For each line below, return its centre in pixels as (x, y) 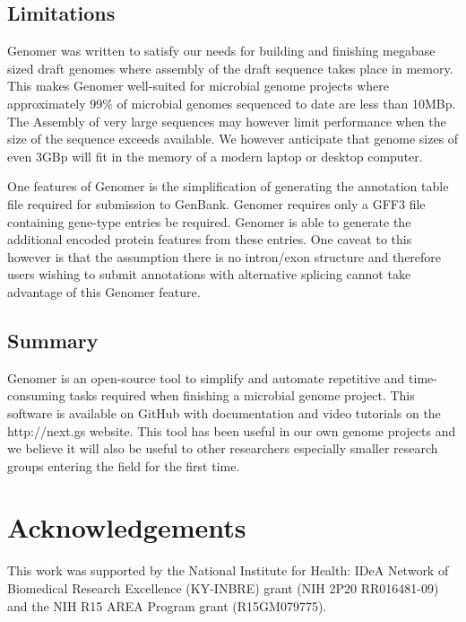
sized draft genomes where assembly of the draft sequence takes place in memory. (230, 68)
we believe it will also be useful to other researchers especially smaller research (223, 448)
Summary (53, 340)
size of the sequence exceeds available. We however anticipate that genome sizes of (233, 139)
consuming (36, 395)
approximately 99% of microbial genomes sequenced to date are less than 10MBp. (232, 103)
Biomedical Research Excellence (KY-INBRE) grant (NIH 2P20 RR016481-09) (223, 588)
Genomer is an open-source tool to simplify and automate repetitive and (206, 377)
